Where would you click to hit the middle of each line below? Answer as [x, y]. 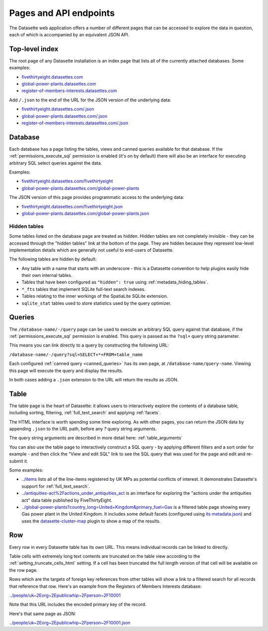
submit [16, 461]
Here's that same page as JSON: [43, 614]
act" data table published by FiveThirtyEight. [67, 500]
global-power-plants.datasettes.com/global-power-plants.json [85, 213]
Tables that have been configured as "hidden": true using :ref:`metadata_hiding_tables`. [115, 282]
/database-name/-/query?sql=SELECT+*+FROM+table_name [76, 355]
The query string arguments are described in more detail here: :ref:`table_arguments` [96, 438]
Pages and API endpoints [62, 13]
